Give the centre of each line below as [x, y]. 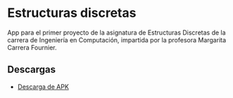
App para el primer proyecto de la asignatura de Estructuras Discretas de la [117, 32]
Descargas [32, 69]
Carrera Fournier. [32, 47]
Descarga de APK [43, 87]
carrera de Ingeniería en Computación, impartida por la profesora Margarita [117, 39]
